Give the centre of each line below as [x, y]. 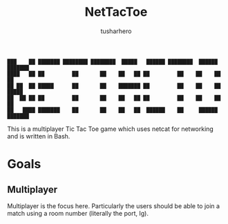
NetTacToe [116, 12]
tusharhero [116, 31]
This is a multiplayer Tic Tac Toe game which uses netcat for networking [111, 129]
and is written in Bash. [39, 136]
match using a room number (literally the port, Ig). [78, 213]
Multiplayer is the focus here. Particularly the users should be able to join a [113, 206]
